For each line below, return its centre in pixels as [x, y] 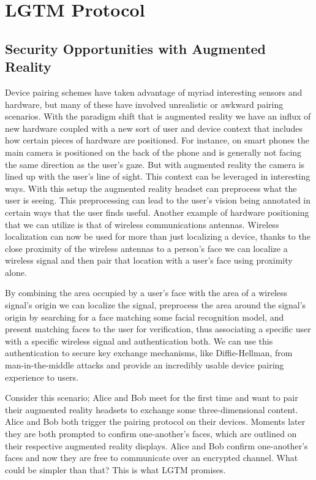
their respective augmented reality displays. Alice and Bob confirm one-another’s [156, 445]
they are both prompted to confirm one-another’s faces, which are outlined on [151, 433]
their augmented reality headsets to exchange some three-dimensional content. [152, 409]
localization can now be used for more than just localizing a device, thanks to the [158, 236]
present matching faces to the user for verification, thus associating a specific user [158, 329]
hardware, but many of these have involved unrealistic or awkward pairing [144, 104]
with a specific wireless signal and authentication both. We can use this [139, 341]
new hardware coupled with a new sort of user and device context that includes [154, 128]
